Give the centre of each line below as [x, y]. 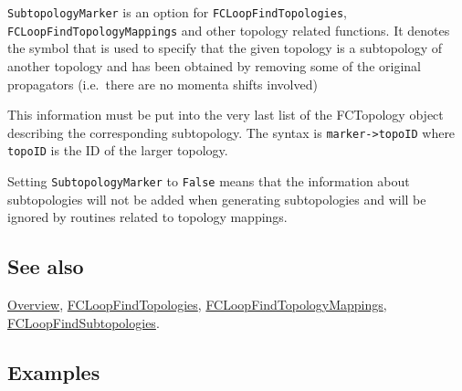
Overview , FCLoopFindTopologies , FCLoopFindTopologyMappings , [197, 305]
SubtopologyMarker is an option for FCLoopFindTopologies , [177, 12]
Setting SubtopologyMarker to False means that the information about [209, 181]
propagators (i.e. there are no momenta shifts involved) [163, 84]
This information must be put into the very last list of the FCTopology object [226, 115]
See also [46, 266]
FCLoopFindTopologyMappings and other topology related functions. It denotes [229, 30]
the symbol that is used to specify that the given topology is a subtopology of [225, 48]
